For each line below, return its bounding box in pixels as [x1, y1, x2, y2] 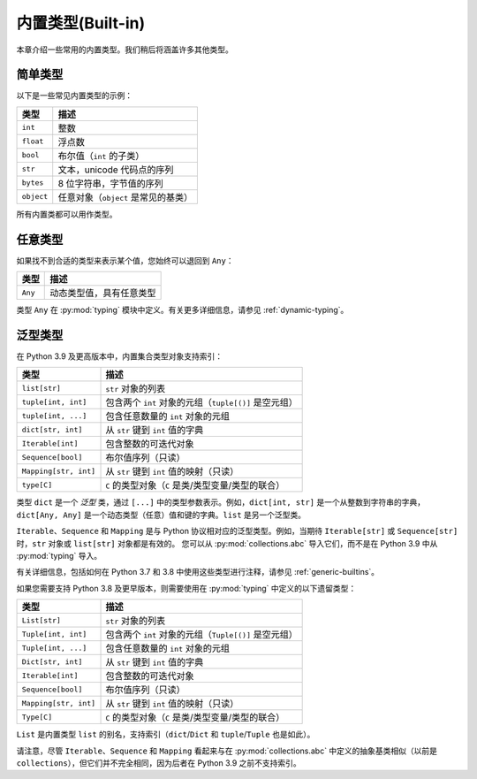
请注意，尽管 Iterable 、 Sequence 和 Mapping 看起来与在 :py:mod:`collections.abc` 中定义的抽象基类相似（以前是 [16, 745, 437, 756]
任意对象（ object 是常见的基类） [57, 191, 193, 203]
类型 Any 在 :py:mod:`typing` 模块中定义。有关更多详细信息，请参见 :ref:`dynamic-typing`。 [16, 305, 349, 316]
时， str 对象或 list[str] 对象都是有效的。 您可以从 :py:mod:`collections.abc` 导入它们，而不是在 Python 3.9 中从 [16, 538, 438, 548]
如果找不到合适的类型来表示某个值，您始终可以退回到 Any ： [16, 255, 234, 265]
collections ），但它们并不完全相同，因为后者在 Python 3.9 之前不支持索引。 [16, 757, 302, 768]
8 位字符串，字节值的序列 [57, 177, 163, 189]
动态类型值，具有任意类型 [49, 287, 156, 300]
